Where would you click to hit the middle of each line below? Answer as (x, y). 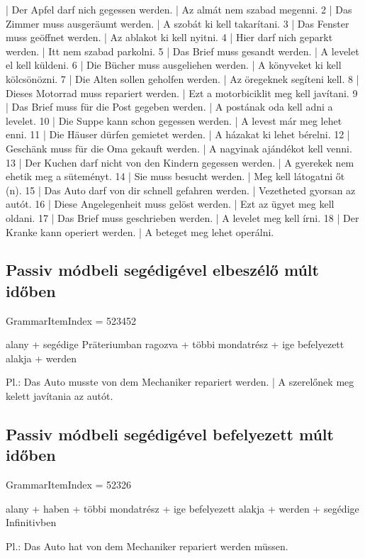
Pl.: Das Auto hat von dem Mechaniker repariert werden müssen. (147, 546)
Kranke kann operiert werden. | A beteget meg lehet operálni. (140, 231)
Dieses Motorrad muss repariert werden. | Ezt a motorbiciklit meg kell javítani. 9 (182, 93)
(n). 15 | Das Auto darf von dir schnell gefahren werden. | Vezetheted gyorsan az (181, 190)
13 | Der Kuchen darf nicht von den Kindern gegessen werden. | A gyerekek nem (180, 162)
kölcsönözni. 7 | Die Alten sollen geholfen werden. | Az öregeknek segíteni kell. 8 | (182, 78)
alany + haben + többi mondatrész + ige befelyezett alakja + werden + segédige (182, 508)
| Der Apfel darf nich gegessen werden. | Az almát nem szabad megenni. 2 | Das (179, 9)
